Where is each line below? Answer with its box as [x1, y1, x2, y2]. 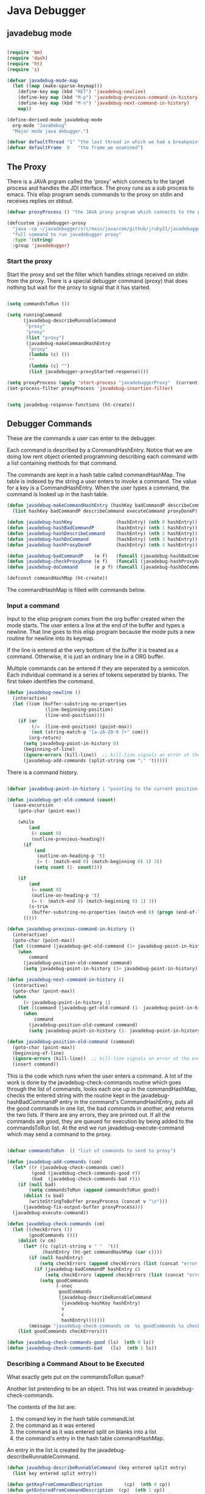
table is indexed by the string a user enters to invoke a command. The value [7, 478, 197, 485]
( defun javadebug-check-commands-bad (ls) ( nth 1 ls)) [7, 1345, 157, 1351]
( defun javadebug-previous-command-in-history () [7, 926, 136, 933]
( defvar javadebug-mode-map [7, 77, 78, 84]
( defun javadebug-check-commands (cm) [7, 1220, 105, 1227]
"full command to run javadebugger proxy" [12, 231, 122, 238]
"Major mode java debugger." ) [12, 128, 89, 134]
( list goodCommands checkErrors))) [18, 1328, 108, 1335]
